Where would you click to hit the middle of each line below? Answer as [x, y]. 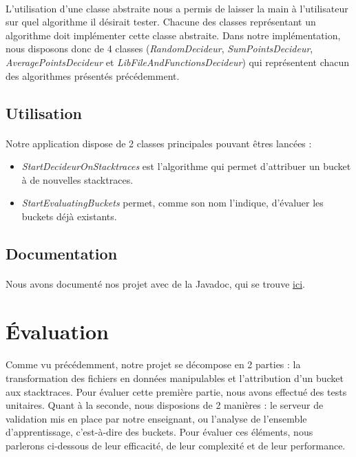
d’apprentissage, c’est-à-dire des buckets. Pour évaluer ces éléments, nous [159, 432]
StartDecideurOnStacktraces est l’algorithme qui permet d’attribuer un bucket [186, 166]
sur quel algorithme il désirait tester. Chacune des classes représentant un [161, 22]
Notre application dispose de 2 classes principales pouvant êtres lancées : [159, 143]
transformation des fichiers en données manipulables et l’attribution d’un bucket [175, 378]
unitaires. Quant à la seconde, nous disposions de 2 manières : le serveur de [165, 405]
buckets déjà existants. [69, 216]
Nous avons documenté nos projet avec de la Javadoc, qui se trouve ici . [155, 283]
